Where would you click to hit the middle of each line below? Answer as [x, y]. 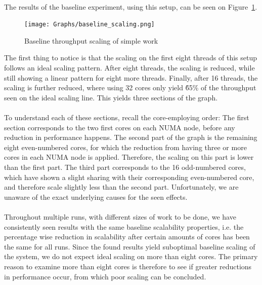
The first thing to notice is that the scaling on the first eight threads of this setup [130, 58]
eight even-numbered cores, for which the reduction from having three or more [125, 147]
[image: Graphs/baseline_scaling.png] [90, 25]
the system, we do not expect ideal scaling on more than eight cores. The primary [131, 256]
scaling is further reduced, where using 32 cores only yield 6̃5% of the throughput [130, 87]
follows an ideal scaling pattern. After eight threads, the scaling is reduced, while [129, 68]
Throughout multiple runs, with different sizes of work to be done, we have [120, 216]
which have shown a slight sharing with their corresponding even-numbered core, [129, 177]
